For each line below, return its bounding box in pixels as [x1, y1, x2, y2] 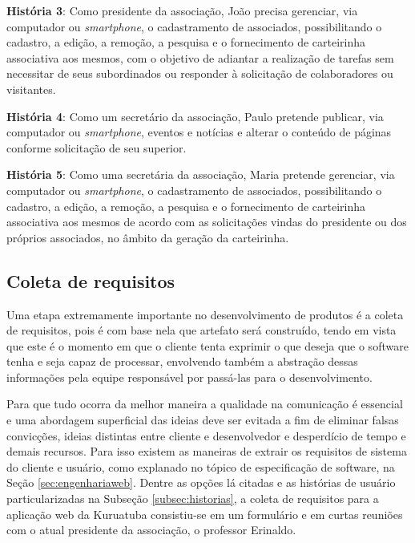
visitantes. [6, 80, 56, 97]
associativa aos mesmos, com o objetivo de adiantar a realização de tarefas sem [6, 49, 394, 66]
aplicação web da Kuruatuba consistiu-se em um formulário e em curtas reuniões [6, 505, 403, 522]
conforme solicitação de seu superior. [6, 139, 187, 156]
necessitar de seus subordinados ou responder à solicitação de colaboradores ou [6, 65, 393, 82]
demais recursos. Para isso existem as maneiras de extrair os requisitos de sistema [6, 443, 407, 460]
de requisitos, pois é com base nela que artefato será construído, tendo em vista [6, 322, 397, 338]
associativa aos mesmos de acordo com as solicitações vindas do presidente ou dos [6, 213, 407, 230]
